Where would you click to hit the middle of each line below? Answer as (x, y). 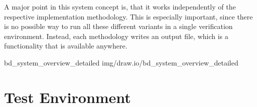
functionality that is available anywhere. (66, 46)
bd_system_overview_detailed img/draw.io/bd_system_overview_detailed (121, 62)
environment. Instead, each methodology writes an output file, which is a (116, 36)
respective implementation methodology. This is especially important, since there (128, 16)
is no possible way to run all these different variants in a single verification (118, 26)
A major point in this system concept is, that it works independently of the (120, 6)
